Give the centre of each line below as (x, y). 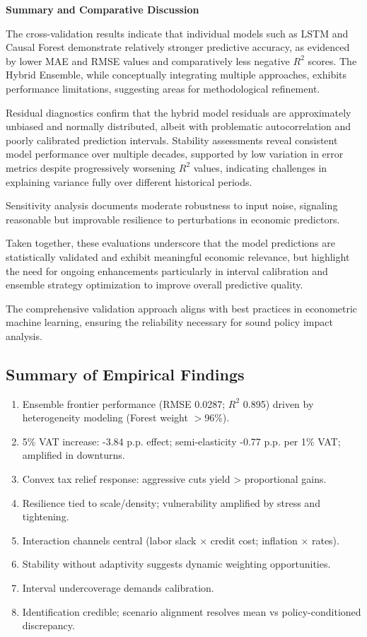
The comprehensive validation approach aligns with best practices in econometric (182, 308)
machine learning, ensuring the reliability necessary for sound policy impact (169, 322)
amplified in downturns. (74, 455)
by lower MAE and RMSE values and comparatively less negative (148, 60)
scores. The (332, 60)
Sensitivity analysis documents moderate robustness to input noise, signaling (172, 205)
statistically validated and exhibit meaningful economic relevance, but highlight (178, 256)
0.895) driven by (278, 403)
